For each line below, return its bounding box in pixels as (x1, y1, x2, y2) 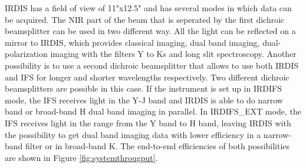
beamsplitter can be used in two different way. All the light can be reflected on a (5, 25, 296, 37)
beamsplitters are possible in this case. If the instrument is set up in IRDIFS (5, 82, 282, 95)
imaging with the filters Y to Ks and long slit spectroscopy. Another (50, 48, 297, 60)
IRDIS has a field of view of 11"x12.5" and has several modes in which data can (5, 2, 292, 14)
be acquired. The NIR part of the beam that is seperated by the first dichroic (5, 13, 285, 25)
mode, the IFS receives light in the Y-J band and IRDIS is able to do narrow (5, 93, 283, 106)
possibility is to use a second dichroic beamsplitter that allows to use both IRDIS (5, 59, 299, 71)
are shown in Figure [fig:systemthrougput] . (5, 151, 158, 163)
